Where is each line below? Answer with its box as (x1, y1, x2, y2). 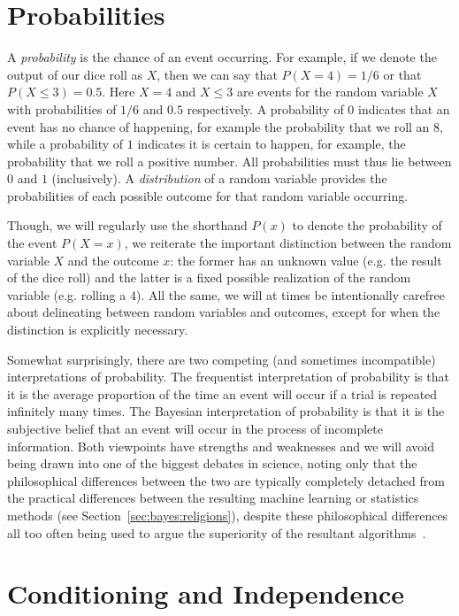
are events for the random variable (236, 82, 424, 101)
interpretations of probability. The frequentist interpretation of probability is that (7, 367, 449, 386)
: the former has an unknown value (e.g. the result (170, 250, 442, 269)
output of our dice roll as (7, 65, 143, 83)
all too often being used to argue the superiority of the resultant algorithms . (7, 523, 426, 542)
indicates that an (358, 99, 450, 118)
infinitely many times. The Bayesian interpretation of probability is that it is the (7, 402, 445, 420)
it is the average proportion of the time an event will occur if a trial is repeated (7, 384, 438, 403)
